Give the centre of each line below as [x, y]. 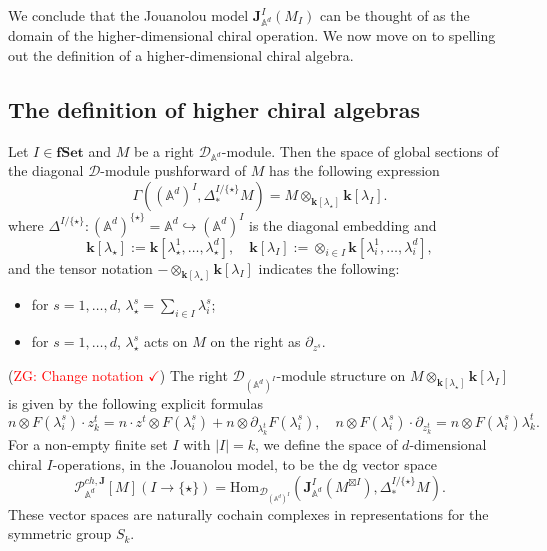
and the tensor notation [80, 267]
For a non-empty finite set [88, 444]
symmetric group [60, 533]
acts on [166, 341]
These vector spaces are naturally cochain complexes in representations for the [248, 513]
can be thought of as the [394, 15]
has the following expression [354, 170]
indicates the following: [329, 267]
